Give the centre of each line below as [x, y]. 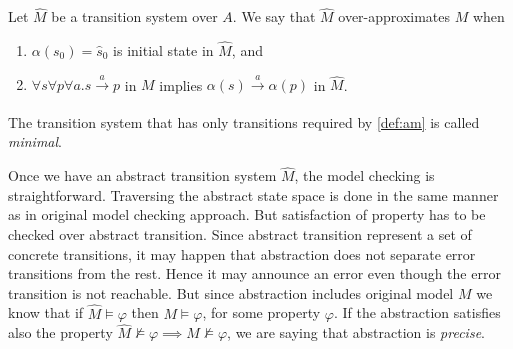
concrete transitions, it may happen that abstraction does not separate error [242, 253]
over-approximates [394, 16]
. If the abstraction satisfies [417, 312]
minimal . [35, 141]
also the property [60, 332]
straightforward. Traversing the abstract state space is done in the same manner [253, 194]
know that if [46, 312]
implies [181, 84]
